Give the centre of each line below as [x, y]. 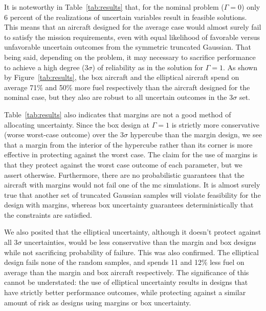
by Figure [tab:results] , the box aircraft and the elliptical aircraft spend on [122, 77]
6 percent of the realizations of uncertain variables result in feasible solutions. [126, 17]
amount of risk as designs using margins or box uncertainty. [98, 302]
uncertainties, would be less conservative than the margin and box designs [140, 242]
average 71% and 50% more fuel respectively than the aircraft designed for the [127, 87]
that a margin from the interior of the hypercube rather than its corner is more [128, 144]
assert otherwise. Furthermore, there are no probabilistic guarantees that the [124, 174]
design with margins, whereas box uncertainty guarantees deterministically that [129, 205]
